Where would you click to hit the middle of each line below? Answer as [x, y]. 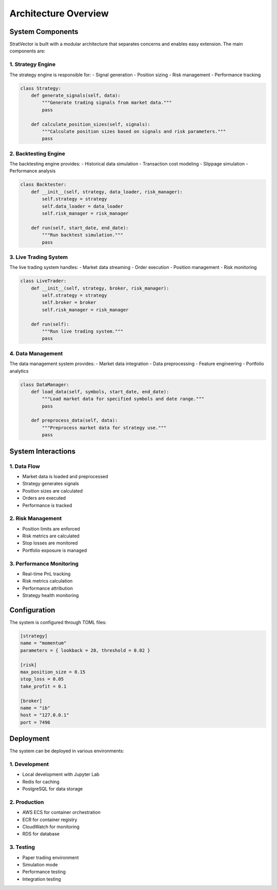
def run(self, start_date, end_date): [80, 228]
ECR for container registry [50, 820]
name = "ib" [35, 708]
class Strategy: [41, 88]
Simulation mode [40, 865]
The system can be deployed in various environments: [67, 751]
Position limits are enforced [51, 529]
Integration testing [42, 879]
